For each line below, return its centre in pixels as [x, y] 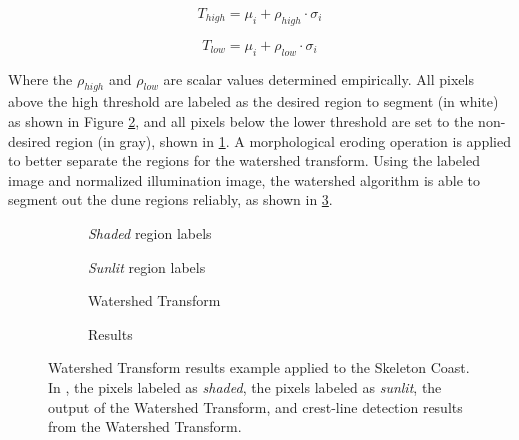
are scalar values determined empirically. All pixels [318, 78]
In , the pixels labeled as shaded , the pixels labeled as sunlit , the [245, 386]
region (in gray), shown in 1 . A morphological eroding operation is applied [283, 140]
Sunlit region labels [147, 266]
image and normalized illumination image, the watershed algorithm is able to [244, 179]
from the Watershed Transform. [145, 426]
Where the [40, 78]
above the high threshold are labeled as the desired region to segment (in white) [253, 101]
